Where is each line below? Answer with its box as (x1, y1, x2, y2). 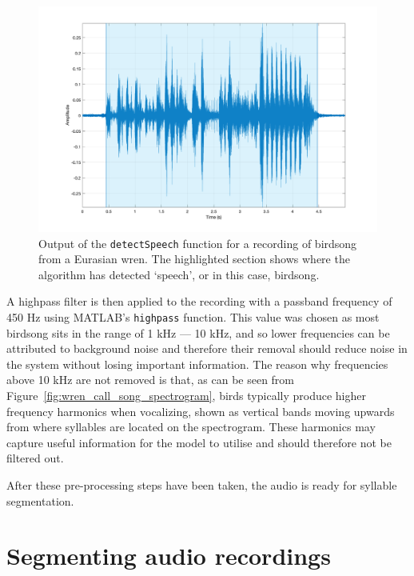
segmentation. (6, 492, 74, 509)
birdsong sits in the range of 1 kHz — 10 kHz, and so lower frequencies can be (6, 324, 390, 341)
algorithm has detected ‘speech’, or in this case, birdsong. (38, 266, 320, 282)
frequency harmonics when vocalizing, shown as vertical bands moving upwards (6, 402, 395, 419)
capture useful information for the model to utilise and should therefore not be (6, 434, 392, 450)
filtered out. (6, 450, 64, 466)
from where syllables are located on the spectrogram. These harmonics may (6, 418, 376, 435)
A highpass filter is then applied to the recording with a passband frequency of (6, 293, 392, 310)
